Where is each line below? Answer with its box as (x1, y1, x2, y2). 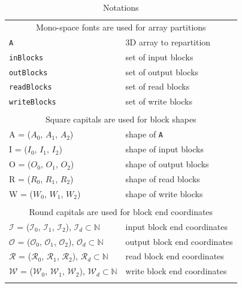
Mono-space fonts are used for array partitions (35, 20, 206, 33)
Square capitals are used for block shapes (45, 113, 196, 125)
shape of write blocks (125, 187, 203, 200)
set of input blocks (125, 50, 193, 63)
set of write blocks (125, 95, 192, 108)
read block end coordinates (125, 250, 224, 262)
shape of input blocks (125, 143, 204, 155)
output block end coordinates (125, 235, 233, 247)
